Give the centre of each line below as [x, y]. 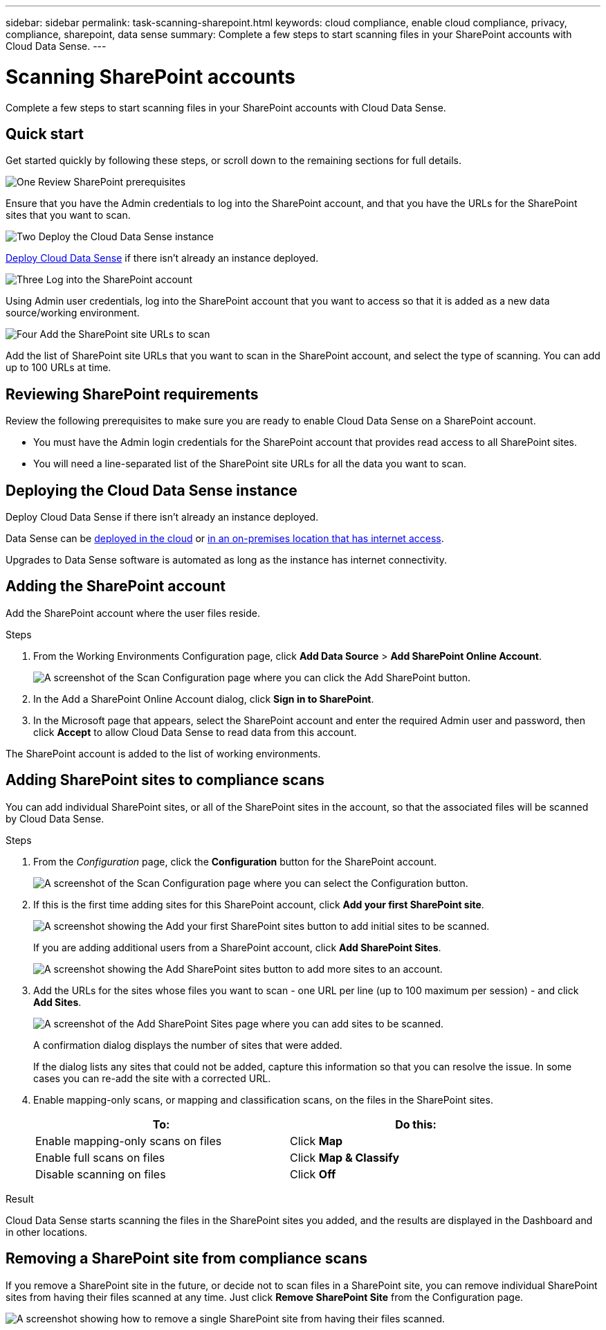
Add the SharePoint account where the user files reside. [133, 613]
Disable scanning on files [101, 1174]
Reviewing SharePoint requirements [132, 394]
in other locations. [47, 1232]
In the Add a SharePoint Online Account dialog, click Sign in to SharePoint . [204, 699]
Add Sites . [57, 1002]
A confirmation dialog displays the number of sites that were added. [188, 1045]
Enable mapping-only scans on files [129, 1141]
